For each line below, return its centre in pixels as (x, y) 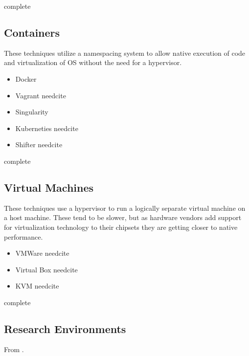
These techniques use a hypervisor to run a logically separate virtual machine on (125, 208)
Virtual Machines (49, 187)
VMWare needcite (42, 253)
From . (14, 349)
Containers (32, 32)
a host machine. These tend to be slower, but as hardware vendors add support (123, 217)
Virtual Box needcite (46, 269)
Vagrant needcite (41, 95)
